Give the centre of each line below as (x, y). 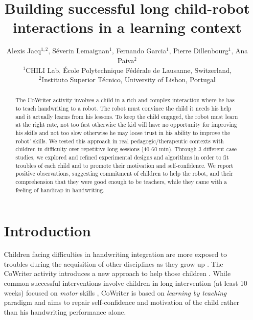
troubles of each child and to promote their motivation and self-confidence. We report (124, 165)
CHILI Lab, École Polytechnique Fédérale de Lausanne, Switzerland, (129, 70)
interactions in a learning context (127, 27)
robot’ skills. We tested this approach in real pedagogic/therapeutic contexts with (120, 141)
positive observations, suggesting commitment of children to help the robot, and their (124, 173)
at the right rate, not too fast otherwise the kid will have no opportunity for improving (126, 125)
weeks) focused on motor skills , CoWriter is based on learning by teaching (115, 292)
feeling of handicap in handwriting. (60, 190)
